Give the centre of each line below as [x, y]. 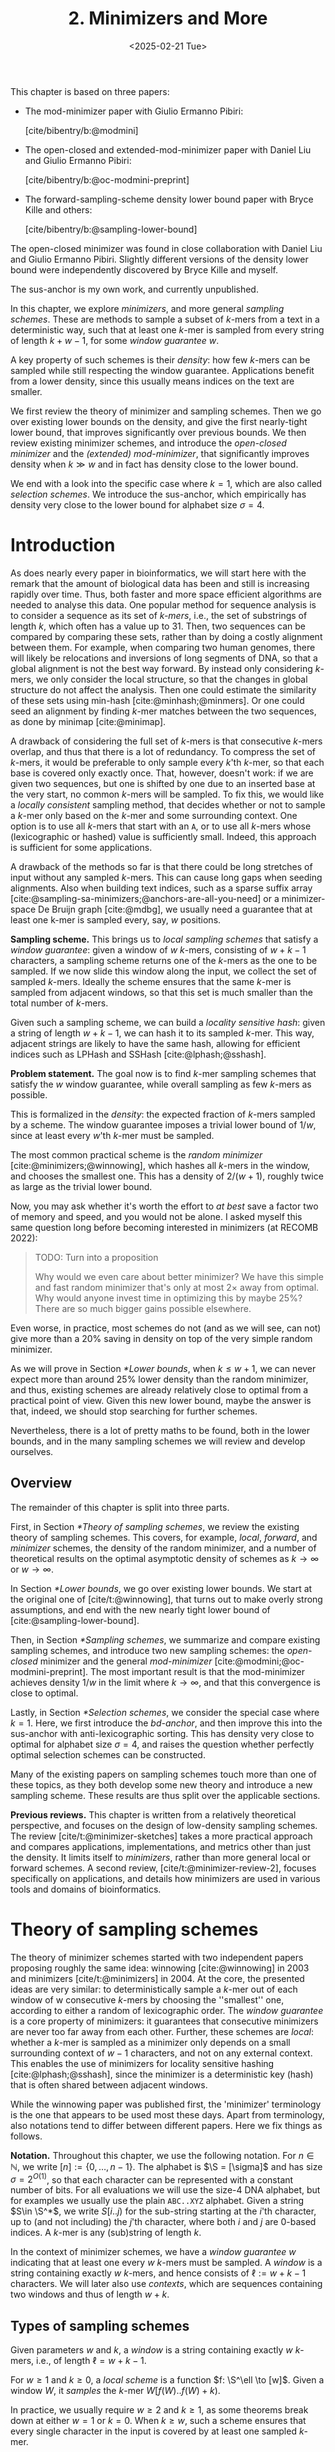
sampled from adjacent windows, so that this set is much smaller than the [161, 992]
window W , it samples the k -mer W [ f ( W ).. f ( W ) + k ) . [115, 2391]
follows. [26, 2136]
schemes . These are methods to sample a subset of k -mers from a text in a [165, 319]
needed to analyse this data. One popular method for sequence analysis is [163, 604]
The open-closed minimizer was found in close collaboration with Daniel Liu [166, 248]
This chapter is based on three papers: [90, 91]
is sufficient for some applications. [81, 847]
